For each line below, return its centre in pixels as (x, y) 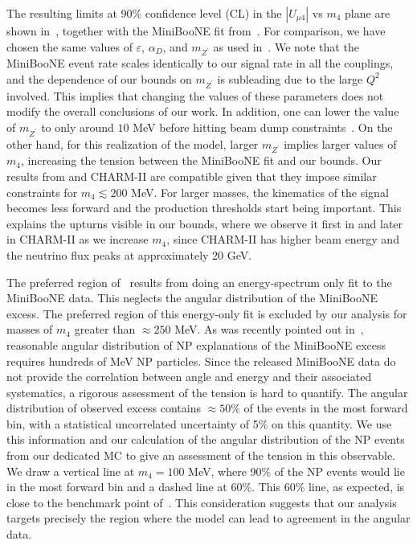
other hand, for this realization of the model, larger (133, 143)
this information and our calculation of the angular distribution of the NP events (206, 439)
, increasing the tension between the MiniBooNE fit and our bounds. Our (201, 160)
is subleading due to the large (290, 78)
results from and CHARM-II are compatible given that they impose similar (192, 176)
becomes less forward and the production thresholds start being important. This (204, 208)
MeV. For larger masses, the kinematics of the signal (260, 192)
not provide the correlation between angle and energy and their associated (189, 377)
